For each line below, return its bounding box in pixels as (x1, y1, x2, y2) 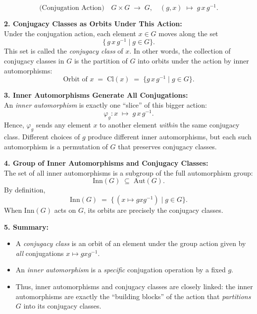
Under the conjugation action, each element (4, 28, 136, 38)
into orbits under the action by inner (138, 55, 249, 65)
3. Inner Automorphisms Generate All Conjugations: (4, 90, 188, 100)
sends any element (36, 120, 91, 130)
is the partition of (74, 55, 128, 65)
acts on (54, 205, 76, 215)
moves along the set (158, 28, 218, 38)
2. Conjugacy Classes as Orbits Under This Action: (4, 18, 182, 29)
